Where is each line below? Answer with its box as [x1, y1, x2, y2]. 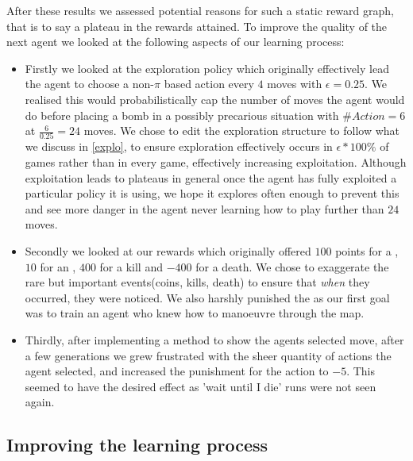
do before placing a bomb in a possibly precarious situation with [25, 106, 339, 123]
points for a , [335, 243, 399, 259]
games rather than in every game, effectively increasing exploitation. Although [25, 154, 407, 171]
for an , [40, 258, 76, 275]
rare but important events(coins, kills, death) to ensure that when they [25, 274, 370, 290]
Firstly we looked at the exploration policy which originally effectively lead [25, 60, 389, 76]
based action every [164, 75, 254, 92]
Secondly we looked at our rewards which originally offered [25, 243, 311, 259]
